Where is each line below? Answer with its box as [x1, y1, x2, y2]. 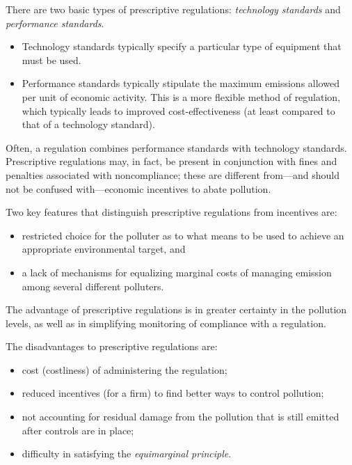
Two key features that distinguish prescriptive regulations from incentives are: [6, 205, 337, 219]
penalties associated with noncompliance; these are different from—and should [6, 167, 340, 182]
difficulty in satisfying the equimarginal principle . [22, 446, 232, 461]
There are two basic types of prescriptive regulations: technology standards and [6, 2, 341, 16]
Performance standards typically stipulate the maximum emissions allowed [22, 76, 339, 90]
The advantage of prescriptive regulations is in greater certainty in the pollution [6, 302, 347, 317]
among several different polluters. [22, 278, 164, 293]
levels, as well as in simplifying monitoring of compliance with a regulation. [6, 315, 326, 330]
